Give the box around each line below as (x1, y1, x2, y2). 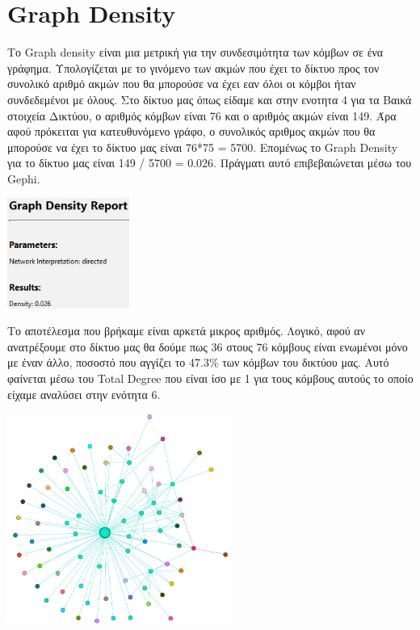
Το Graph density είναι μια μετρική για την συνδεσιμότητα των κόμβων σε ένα (7, 44, 384, 61)
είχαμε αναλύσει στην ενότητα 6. (7, 385, 161, 402)
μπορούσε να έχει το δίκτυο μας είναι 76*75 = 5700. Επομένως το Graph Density (7, 138, 398, 155)
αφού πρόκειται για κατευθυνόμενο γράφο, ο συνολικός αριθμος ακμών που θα (7, 123, 376, 140)
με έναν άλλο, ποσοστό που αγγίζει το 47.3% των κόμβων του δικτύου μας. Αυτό (7, 354, 389, 371)
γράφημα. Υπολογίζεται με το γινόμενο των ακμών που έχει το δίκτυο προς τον (7, 59, 380, 76)
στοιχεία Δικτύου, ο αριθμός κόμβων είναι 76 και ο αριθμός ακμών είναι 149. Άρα (7, 107, 397, 124)
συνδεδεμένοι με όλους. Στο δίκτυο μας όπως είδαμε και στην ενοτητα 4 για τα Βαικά (7, 90, 412, 107)
